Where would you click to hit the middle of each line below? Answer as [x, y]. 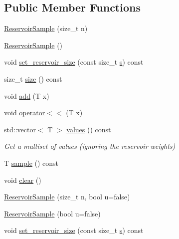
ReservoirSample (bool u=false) [52, 213]
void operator [25, 112]
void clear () [23, 180]
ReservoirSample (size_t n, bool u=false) [67, 197]
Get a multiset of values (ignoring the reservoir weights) [90, 146]
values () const [89, 129]
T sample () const [31, 163]
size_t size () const [33, 78]
